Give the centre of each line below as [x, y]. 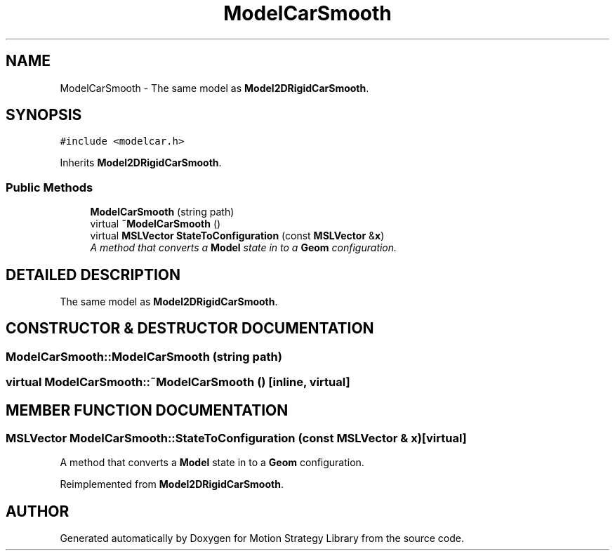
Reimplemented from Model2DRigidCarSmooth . [172, 484]
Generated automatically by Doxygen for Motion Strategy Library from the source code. [262, 538]
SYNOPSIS [44, 115]
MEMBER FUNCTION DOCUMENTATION [147, 410]
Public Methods [49, 187]
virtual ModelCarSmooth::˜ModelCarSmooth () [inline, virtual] [178, 382]
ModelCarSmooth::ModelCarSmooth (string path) [144, 356]
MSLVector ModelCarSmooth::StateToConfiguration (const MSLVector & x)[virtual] [236, 438]
